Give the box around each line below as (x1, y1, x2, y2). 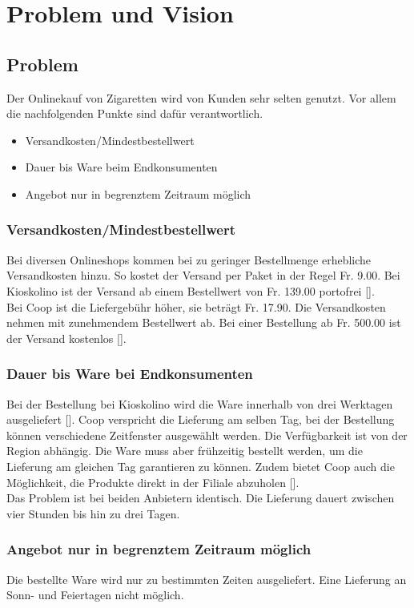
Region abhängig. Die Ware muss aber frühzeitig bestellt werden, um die (6, 442, 363, 459)
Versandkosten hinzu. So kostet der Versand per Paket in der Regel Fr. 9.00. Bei (6, 267, 400, 284)
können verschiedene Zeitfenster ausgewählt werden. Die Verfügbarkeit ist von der (6, 426, 408, 443)
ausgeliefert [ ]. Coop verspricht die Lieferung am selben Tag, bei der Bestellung (6, 411, 395, 428)
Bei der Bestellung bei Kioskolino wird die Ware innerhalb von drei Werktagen (6, 395, 393, 412)
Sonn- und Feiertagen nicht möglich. (6, 586, 184, 603)
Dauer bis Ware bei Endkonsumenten (6, 364, 253, 384)
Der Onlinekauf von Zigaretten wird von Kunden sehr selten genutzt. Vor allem (6, 89, 396, 106)
